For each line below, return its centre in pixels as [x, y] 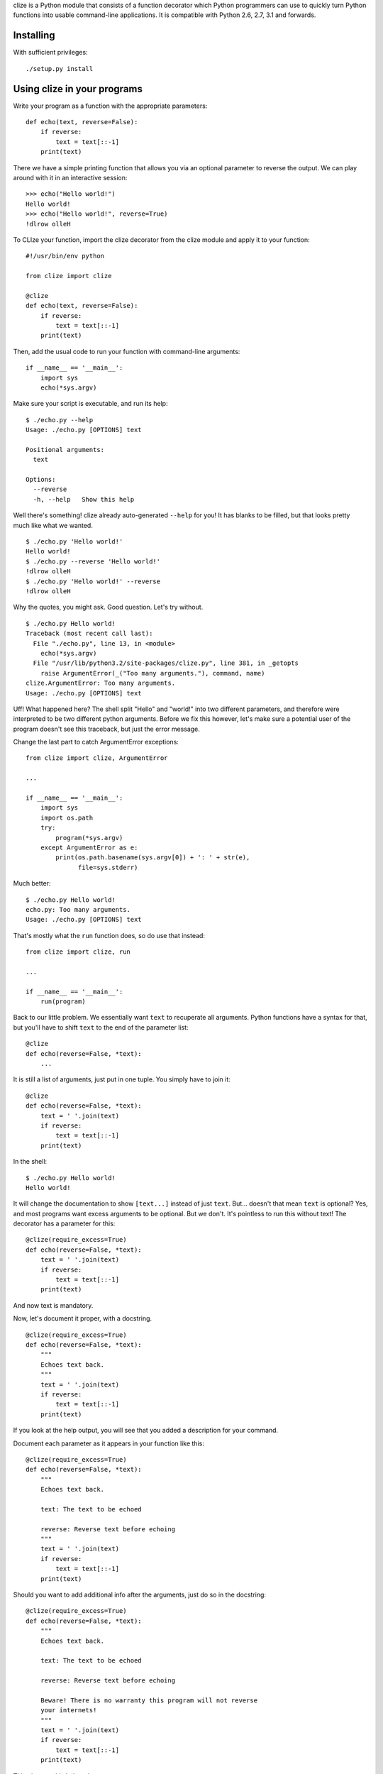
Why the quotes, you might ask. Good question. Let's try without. [108, 607]
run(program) [63, 1002]
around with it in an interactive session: [70, 177]
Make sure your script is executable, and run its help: [90, 404]
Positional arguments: [65, 450]
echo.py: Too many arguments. [78, 909]
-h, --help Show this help [84, 499]
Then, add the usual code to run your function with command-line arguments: [127, 351]
